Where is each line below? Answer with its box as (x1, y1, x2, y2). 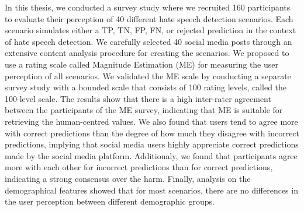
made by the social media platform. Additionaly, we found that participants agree (5, 149, 298, 161)
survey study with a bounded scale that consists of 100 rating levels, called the (5, 81, 287, 93)
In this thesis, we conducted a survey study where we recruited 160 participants (5, 1, 291, 13)
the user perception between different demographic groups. (5, 195, 215, 208)
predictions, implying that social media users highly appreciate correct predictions (5, 138, 299, 150)
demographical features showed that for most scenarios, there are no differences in (5, 184, 298, 196)
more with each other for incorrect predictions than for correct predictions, (5, 161, 273, 173)
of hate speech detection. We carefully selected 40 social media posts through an (5, 35, 292, 47)
